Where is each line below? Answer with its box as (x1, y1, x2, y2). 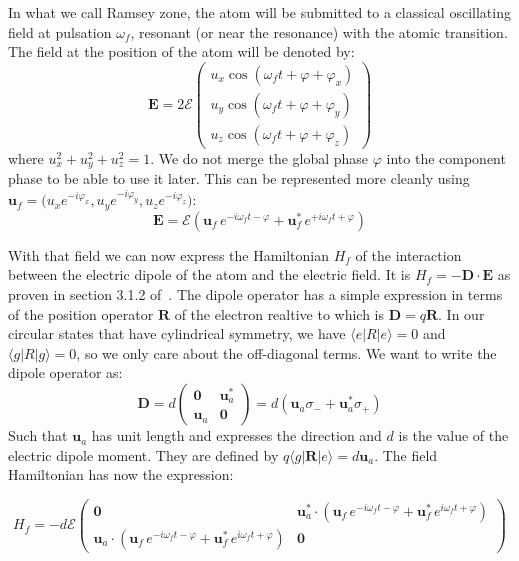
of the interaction (355, 244, 462, 265)
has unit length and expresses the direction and (91, 425, 382, 446)
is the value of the (398, 425, 509, 446)
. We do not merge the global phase (150, 147, 369, 168)
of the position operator (8, 303, 154, 324)
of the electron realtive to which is (174, 303, 385, 324)
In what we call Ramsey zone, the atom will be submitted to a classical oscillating (8, 2, 511, 22)
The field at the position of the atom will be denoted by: (8, 41, 355, 62)
